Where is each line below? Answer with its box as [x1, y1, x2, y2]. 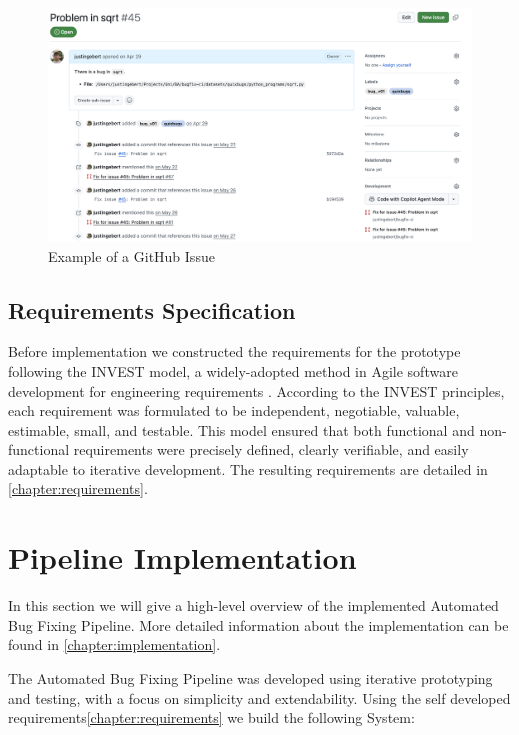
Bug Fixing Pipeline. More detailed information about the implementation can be [8, 614, 509, 635]
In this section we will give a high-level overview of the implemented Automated [8, 595, 499, 616]
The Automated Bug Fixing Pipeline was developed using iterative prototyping [8, 667, 493, 688]
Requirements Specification [8, 294, 296, 325]
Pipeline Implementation [8, 537, 357, 578]
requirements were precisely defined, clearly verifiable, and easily [73, 439, 469, 460]
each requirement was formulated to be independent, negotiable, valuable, [8, 400, 460, 421]
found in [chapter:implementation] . [8, 634, 221, 655]
